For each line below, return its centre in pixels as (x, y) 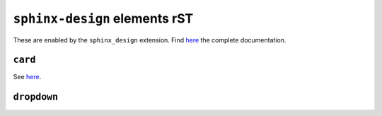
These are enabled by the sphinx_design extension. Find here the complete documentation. (150, 40)
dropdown (36, 97)
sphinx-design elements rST (103, 18)
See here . (27, 77)
